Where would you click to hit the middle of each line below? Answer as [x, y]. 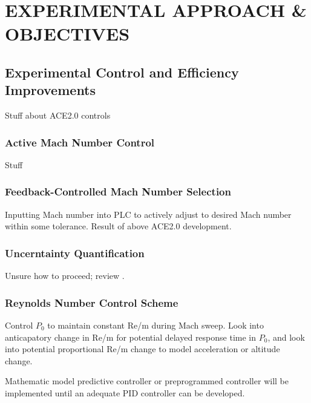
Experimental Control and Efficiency [122, 72]
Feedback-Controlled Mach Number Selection [118, 192]
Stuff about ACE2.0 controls [58, 115]
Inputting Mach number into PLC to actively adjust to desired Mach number [148, 214]
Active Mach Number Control [80, 142]
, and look [286, 337]
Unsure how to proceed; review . [65, 276]
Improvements [51, 90]
